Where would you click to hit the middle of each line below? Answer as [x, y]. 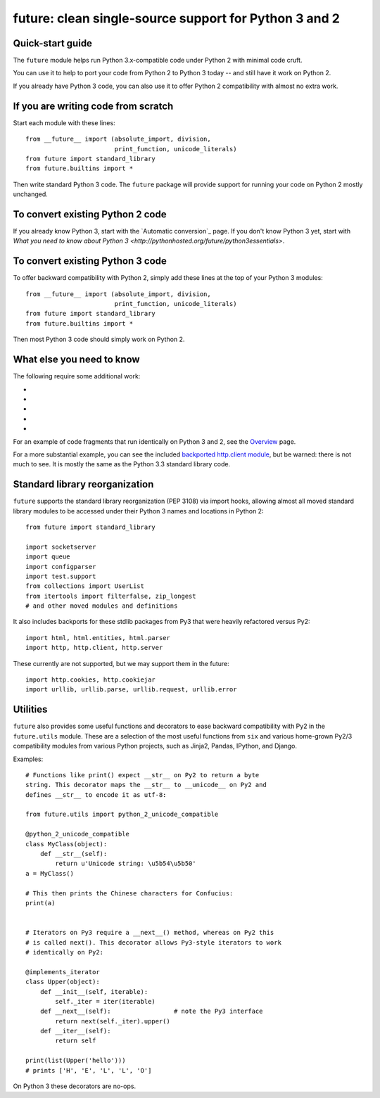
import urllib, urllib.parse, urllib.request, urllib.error [131, 690]
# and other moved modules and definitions [102, 606]
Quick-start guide [53, 43]
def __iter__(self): [75, 1031]
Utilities [30, 709]
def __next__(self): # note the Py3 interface [151, 1011]
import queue [48, 557]
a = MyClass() [50, 873]
